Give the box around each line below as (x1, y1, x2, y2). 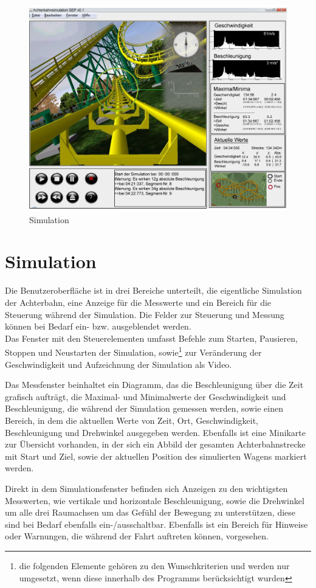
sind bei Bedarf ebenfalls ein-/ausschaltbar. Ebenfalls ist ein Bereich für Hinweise (5, 517, 308, 530)
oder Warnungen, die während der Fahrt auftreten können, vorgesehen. (5, 530, 269, 542)
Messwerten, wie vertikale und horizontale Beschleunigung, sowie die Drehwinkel (5, 494, 304, 507)
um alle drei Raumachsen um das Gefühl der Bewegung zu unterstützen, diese (5, 506, 296, 519)
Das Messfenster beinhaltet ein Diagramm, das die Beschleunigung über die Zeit (5, 378, 304, 391)
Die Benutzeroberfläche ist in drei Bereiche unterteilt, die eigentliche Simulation (5, 284, 302, 297)
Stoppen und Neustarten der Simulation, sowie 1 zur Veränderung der (5, 344, 262, 359)
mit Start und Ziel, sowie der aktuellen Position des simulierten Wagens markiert (5, 449, 307, 462)
